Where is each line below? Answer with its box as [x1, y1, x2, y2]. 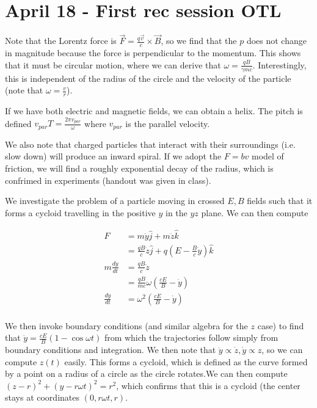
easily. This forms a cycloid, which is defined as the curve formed [64, 355, 308, 368]
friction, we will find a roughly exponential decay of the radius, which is [5, 161, 274, 174]
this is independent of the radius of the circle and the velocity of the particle [5, 71, 291, 84]
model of [251, 150, 284, 162]
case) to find [257, 319, 304, 332]
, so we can [261, 343, 303, 356]
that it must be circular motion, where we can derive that [5, 58, 221, 71]
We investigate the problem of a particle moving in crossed [5, 194, 225, 207]
